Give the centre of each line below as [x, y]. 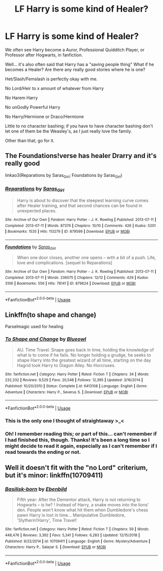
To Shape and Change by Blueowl [46, 339]
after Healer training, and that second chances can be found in [80, 206]
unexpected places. [37, 211]
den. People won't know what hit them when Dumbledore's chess [82, 510]
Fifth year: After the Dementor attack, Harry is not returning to [79, 500]
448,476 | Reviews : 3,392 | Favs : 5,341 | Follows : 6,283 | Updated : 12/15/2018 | [73, 536]
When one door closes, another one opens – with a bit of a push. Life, [86, 257]
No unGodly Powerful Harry [33, 107]
